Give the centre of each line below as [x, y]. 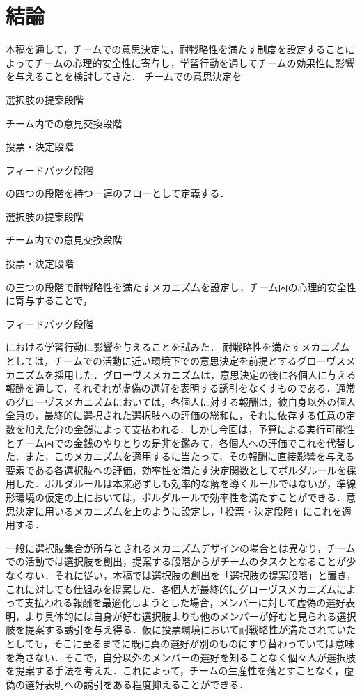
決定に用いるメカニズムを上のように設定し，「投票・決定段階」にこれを [178, 511]
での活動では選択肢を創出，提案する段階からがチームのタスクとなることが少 [181, 561]
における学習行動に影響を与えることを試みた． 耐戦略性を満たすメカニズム [178, 347]
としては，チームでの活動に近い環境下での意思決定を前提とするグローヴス [176, 361]
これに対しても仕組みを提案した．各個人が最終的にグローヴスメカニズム [171, 588]
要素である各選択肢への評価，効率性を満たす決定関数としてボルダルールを [176, 469]
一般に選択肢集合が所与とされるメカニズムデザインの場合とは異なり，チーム [181, 547]
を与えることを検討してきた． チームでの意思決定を [124, 76]
